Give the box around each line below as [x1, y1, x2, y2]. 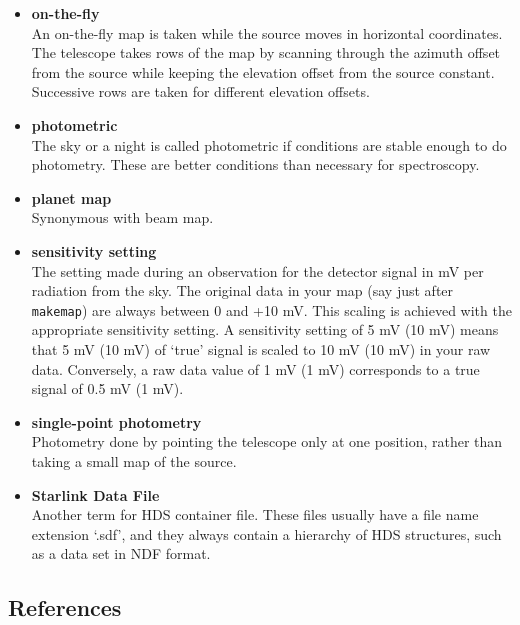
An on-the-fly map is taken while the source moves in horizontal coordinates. [31, 22, 503, 43]
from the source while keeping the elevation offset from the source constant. [31, 61, 495, 82]
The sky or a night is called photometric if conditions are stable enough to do [31, 134, 507, 155]
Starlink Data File [31, 484, 160, 505]
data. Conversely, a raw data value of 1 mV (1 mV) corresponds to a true [31, 358, 480, 379]
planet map [31, 187, 112, 208]
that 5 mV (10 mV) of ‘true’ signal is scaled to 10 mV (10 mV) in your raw [31, 338, 491, 359]
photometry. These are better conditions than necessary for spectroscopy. [31, 154, 480, 175]
